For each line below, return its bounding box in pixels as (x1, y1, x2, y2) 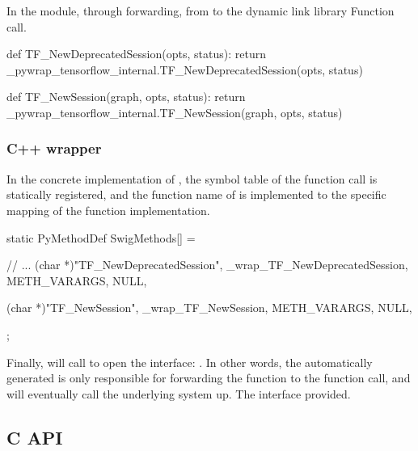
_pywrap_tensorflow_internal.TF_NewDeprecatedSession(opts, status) (6, 61, 363, 78)
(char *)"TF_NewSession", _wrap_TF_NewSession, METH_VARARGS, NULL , (6, 299, 412, 316)
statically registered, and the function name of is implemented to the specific (6, 186, 386, 203)
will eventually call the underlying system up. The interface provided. (6, 385, 351, 402)
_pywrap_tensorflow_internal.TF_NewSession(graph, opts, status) (6, 103, 343, 120)
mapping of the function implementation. (6, 201, 210, 218)
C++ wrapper (6, 138, 102, 158)
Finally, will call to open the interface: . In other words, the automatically (6, 353, 373, 370)
